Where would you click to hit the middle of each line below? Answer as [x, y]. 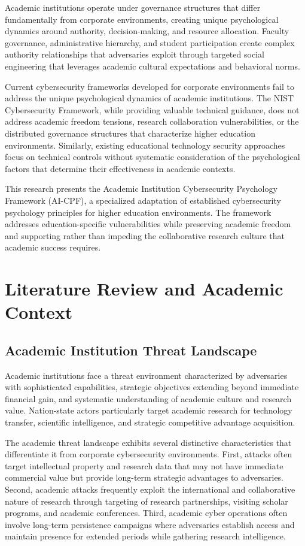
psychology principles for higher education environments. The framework [138, 212]
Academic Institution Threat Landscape [131, 350]
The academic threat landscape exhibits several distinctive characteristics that [148, 442]
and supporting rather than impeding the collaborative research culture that [145, 235]
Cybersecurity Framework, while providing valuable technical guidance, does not [152, 109]
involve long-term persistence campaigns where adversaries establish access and [150, 524]
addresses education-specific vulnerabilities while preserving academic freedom [148, 224]
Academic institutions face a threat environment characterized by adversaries [146, 375]
